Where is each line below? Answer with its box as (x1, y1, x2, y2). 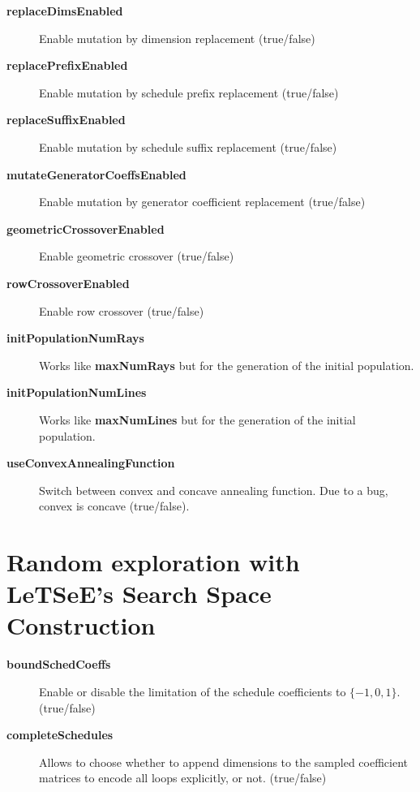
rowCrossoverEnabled (6, 274, 130, 291)
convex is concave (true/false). (39, 497, 190, 514)
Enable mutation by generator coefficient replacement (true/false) (39, 193, 366, 210)
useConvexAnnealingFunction (6, 454, 175, 471)
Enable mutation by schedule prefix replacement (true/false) (39, 84, 339, 101)
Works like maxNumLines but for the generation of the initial (39, 411, 356, 428)
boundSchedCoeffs (6, 656, 111, 673)
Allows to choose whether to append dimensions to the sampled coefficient (39, 753, 408, 770)
